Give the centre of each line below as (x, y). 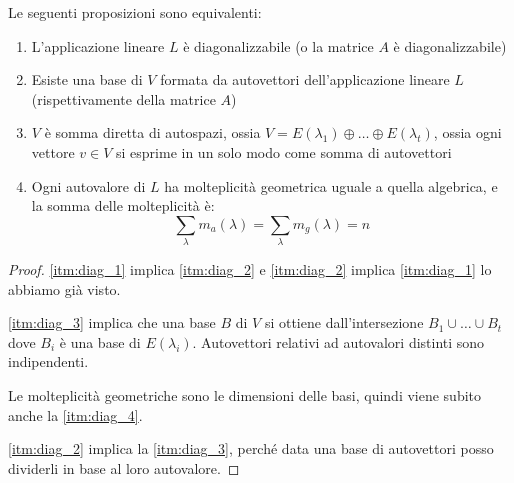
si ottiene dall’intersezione (344, 322)
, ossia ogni (467, 132)
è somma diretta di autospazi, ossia (152, 132)
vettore (53, 151)
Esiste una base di (87, 79)
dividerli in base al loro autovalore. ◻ (124, 467)
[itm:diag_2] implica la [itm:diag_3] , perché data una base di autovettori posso (251, 448)
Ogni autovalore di (88, 185)
